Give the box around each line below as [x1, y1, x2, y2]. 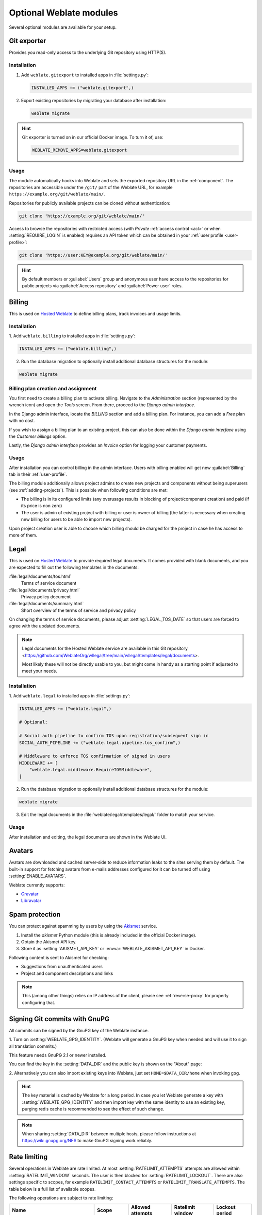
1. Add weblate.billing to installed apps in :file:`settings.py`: [9, 333, 136, 339]
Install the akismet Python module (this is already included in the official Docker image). [21, 932, 196, 938]
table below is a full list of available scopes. [9, 1186, 96, 1192]
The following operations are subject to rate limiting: [9, 1195, 114, 1200]
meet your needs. [22, 668, 58, 674]
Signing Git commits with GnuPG [9, 1015, 110, 1023]
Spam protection [9, 910, 61, 919]
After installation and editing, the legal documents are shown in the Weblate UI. [9, 834, 167, 840]
